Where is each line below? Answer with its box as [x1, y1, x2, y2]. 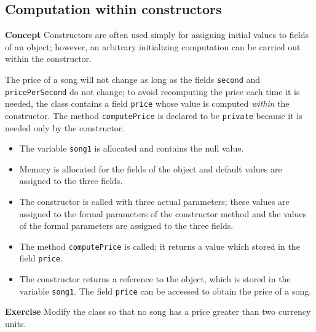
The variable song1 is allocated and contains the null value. [19, 142, 244, 155]
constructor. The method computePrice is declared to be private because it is [5, 109, 302, 122]
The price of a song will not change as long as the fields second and [5, 72, 261, 85]
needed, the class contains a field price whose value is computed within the [5, 97, 290, 110]
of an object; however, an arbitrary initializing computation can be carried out [5, 40, 301, 53]
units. [5, 317, 26, 330]
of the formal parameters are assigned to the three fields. [19, 219, 234, 232]
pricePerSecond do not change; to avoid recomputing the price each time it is [5, 85, 300, 98]
